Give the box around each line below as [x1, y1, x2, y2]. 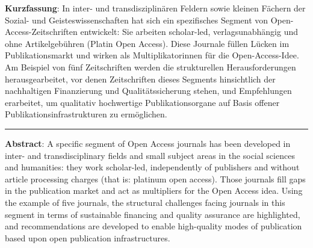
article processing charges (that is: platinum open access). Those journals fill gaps [5, 172, 306, 185]
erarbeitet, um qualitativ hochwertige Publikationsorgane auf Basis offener [5, 96, 280, 108]
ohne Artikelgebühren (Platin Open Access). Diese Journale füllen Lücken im [5, 37, 290, 49]
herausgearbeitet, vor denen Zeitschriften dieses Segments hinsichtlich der [5, 72, 276, 85]
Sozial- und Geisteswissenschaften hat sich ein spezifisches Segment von [5, 13, 268, 26]
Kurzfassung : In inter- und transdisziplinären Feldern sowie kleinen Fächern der [5, 2, 306, 14]
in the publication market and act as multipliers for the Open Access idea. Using [5, 184, 303, 197]
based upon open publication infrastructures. [5, 231, 170, 244]
